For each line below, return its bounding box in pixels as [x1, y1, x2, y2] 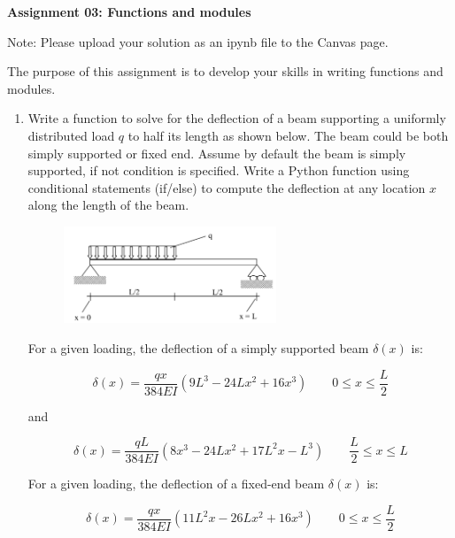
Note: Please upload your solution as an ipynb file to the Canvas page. [7, 32, 389, 50]
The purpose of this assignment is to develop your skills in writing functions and [7, 62, 443, 81]
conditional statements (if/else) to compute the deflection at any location [27, 178, 426, 196]
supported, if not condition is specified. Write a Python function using [27, 161, 410, 180]
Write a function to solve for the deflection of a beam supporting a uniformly [27, 109, 446, 127]
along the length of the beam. [27, 196, 189, 214]
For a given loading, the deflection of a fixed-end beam [27, 474, 325, 493]
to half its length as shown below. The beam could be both [127, 126, 449, 144]
